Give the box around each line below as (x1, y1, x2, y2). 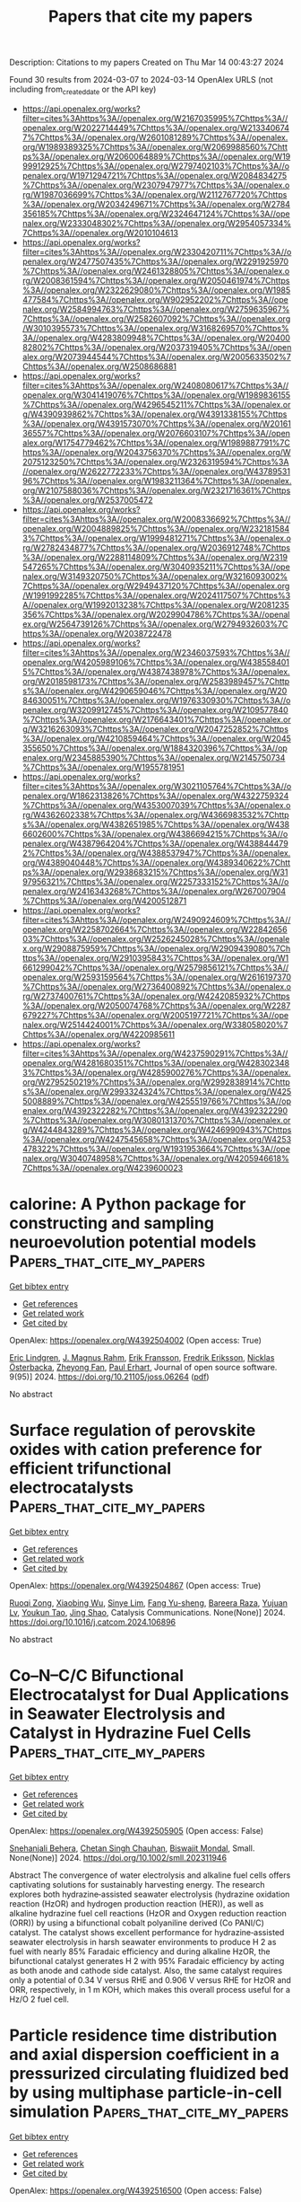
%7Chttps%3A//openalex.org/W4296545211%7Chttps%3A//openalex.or (21, 399, 291, 410)
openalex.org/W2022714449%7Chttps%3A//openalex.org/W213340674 (21, 122, 289, 133)
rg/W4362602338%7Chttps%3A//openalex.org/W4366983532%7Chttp (21, 809, 289, 820)
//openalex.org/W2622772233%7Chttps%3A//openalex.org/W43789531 (21, 465, 291, 477)
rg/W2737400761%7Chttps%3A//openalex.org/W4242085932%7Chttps (21, 991, 290, 1001)
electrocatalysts (9, 1477, 134, 1498)
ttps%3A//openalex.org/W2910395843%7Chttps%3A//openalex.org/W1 (21, 952, 289, 963)
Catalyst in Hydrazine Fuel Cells (9, 1722, 252, 1743)
